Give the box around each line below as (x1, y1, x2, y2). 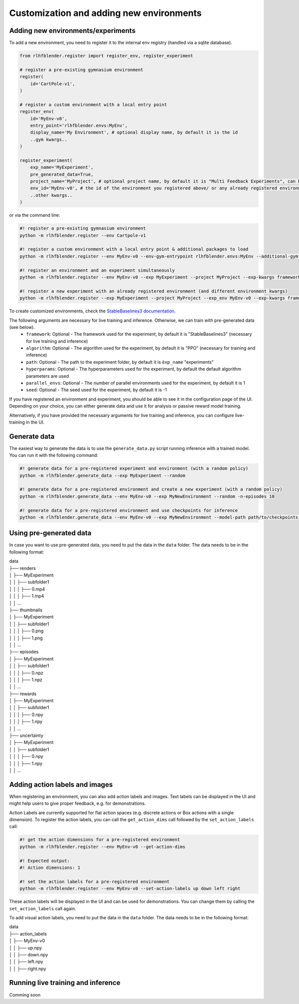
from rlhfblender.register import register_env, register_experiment (19, 53, 193, 59)
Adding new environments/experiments (9, 26, 136, 35)
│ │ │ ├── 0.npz (9, 670, 43, 676)
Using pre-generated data (9, 529, 92, 538)
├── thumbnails (9, 607, 42, 613)
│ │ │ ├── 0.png (9, 628, 44, 634)
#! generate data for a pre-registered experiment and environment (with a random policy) (19, 466, 249, 471)
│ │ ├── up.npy (9, 945, 42, 951)
